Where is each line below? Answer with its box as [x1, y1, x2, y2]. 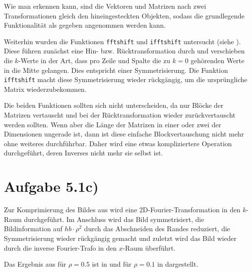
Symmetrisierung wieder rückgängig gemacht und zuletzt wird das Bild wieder [4, 233, 236, 243]
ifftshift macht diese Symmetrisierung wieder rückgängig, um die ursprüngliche [4, 74, 248, 85]
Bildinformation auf [4, 223, 63, 234]
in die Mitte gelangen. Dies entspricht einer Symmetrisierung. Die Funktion [4, 65, 228, 75]
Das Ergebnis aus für [4, 259, 67, 269]
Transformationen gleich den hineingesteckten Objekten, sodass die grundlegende [4, 10, 245, 20]
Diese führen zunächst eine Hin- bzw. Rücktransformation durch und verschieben [4, 46, 245, 56]
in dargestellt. [157, 259, 199, 269]
